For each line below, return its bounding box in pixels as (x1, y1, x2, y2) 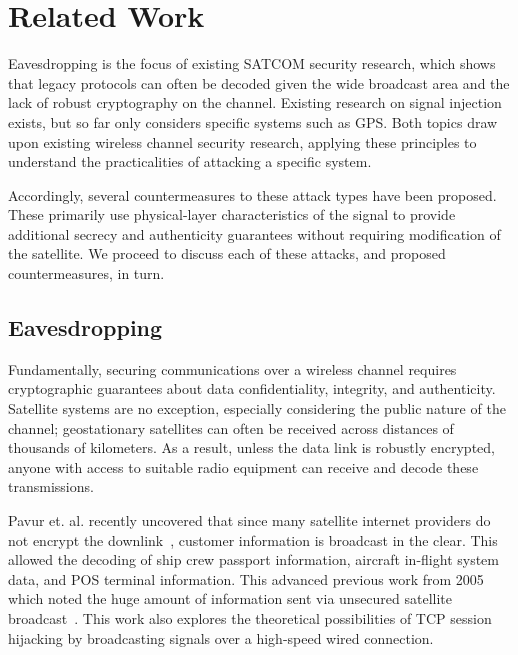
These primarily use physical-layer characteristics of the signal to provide (8, 204, 456, 225)
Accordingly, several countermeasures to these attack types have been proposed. (8, 184, 497, 205)
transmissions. (8, 476, 94, 497)
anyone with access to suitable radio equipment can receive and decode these (8, 456, 479, 477)
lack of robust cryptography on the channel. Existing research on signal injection (8, 92, 502, 113)
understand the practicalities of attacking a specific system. (8, 151, 372, 172)
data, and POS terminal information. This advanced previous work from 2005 (8, 568, 484, 589)
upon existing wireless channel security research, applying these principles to (8, 131, 477, 152)
